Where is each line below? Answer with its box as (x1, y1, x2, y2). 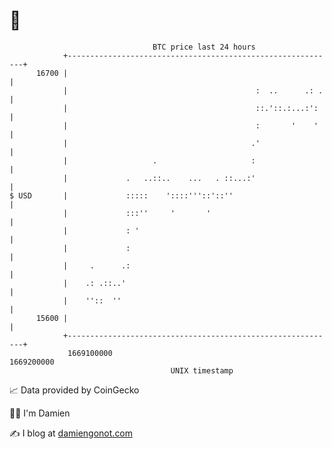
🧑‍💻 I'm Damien (9, 407, 71, 419)
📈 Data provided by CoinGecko (9, 384, 140, 396)
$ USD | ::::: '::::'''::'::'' (9, 190, 234, 201)
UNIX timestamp (170, 365, 234, 376)
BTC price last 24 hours (152, 42, 256, 52)
